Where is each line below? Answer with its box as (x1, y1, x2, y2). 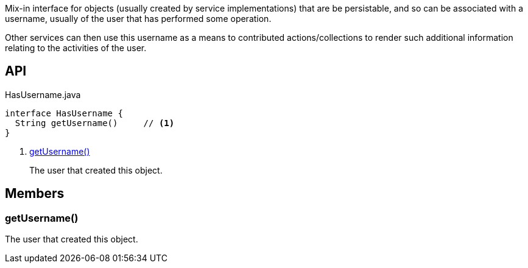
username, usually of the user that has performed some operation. (5, 13, 272, 24)
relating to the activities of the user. (5, 43, 147, 53)
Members (5, 186, 65, 202)
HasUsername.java (5, 89, 81, 100)
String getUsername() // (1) (15, 118, 175, 128)
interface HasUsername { (5, 108, 123, 118)
